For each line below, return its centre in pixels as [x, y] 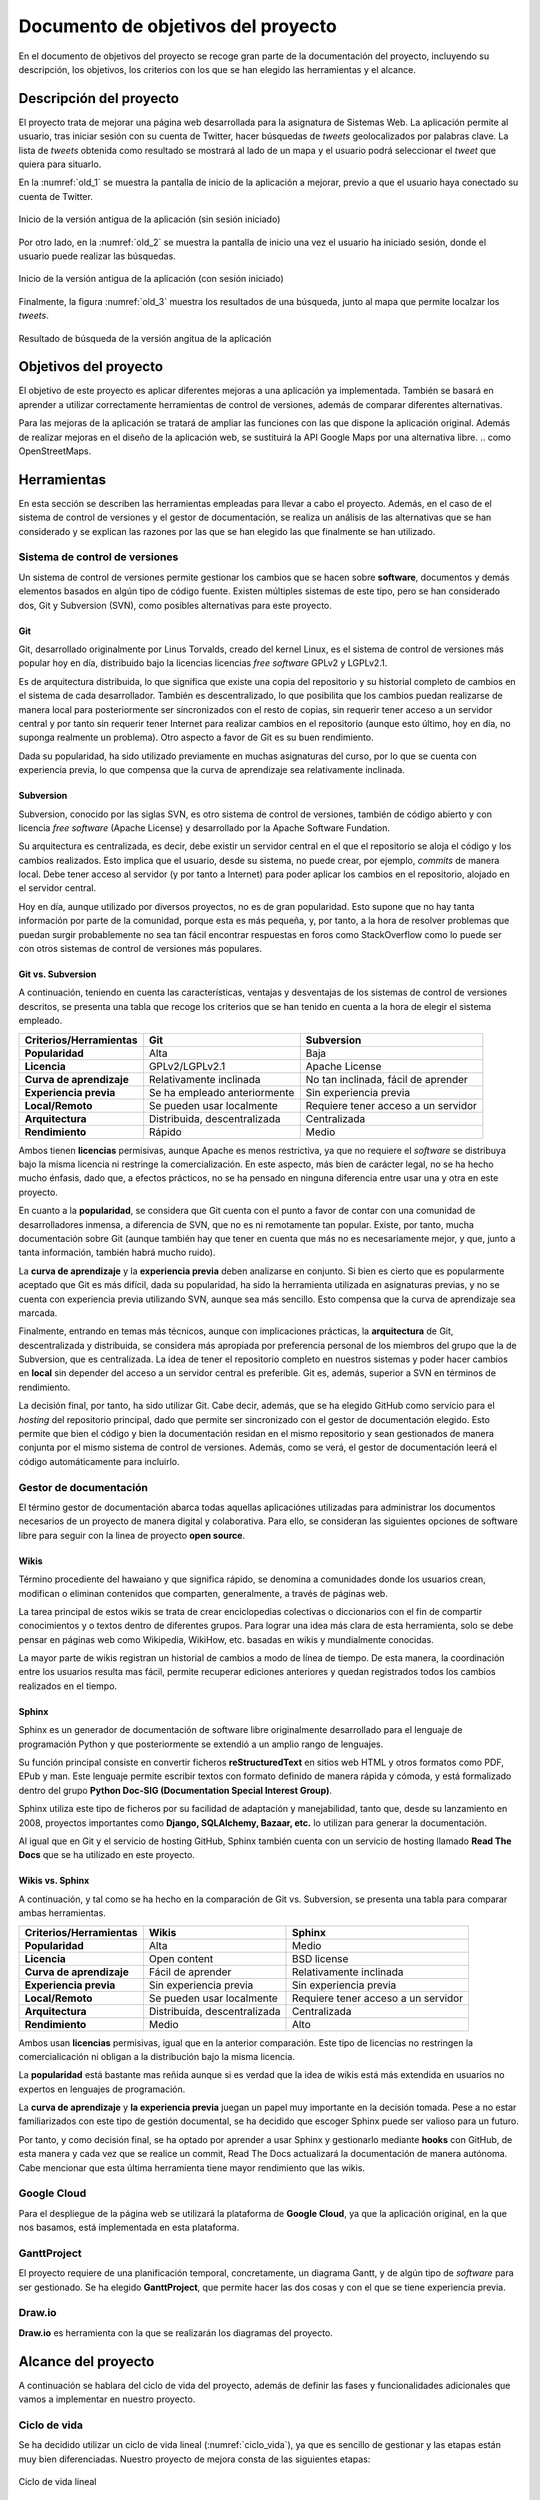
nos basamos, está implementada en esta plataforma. [129, 2227]
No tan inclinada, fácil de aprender [387, 1079]
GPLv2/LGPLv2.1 [187, 1066]
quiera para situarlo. [60, 164]
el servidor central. [57, 888]
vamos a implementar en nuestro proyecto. [107, 2399]
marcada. [38, 1312]
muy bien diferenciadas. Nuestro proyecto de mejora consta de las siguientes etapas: [194, 2459]
